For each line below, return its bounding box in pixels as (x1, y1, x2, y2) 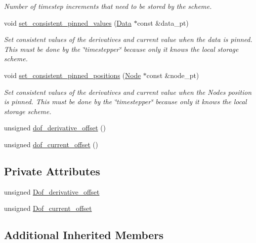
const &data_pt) (137, 17, 189, 28)
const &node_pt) (146, 70, 199, 80)
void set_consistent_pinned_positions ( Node (4, 70, 141, 80)
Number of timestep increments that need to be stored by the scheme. (4, 1, 212, 11)
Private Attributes (4, 163, 100, 178)
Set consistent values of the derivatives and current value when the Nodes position (4, 86, 252, 97)
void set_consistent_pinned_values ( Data (4, 17, 131, 28)
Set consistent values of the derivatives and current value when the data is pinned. (4, 34, 253, 44)
